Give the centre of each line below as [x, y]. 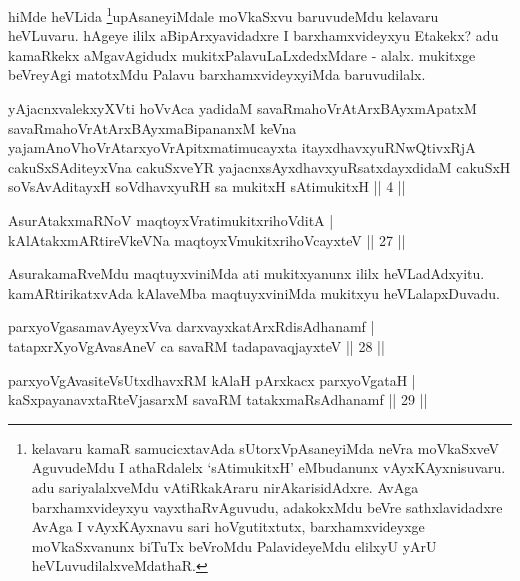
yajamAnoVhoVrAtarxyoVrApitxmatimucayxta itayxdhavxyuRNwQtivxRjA [242, 147]
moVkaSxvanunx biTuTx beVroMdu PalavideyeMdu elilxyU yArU [234, 545]
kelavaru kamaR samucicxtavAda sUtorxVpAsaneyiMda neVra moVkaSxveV [265, 447]
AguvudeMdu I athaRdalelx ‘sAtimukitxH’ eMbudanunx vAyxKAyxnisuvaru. [268, 467]
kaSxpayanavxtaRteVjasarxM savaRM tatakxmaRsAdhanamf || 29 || [218, 399]
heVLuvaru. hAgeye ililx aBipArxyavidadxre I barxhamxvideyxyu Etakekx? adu [253, 35]
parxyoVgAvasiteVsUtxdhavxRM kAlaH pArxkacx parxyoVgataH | [212, 379]
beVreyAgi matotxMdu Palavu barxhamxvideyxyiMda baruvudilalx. [217, 74]
